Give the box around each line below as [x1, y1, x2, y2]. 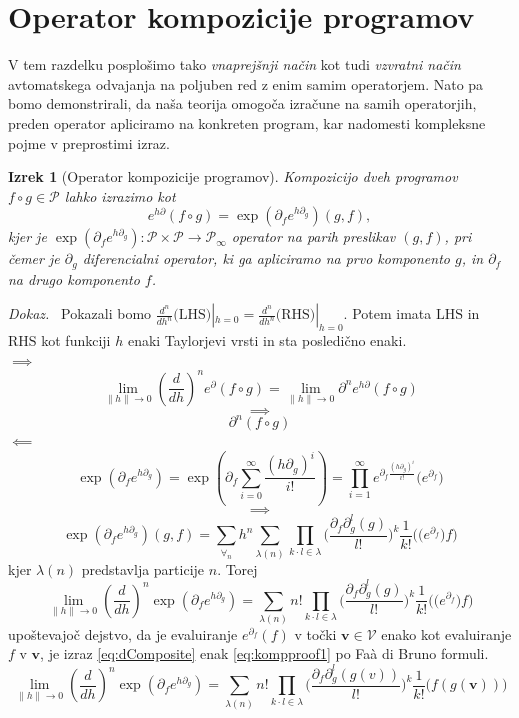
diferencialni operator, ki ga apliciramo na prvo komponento [82, 248, 450, 269]
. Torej [217, 558, 258, 579]
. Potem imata [343, 303, 432, 324]
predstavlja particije [81, 558, 205, 579]
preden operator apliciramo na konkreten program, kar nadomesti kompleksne [8, 112, 486, 133]
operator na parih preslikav [231, 226, 396, 247]
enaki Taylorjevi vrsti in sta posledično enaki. [127, 330, 407, 351]
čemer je [8, 248, 60, 269]
